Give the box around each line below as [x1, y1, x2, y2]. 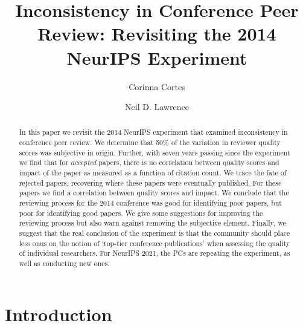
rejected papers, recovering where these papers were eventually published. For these [19, 177, 282, 187]
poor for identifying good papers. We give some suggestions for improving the [19, 207, 263, 218]
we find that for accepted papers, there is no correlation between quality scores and [19, 157, 279, 168]
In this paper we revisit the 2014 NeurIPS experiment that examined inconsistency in [19, 127, 288, 137]
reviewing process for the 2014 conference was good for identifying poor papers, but [19, 198, 282, 208]
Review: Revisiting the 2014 [37, 21, 276, 46]
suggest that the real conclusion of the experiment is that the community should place [19, 228, 290, 238]
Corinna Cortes [129, 80, 185, 93]
